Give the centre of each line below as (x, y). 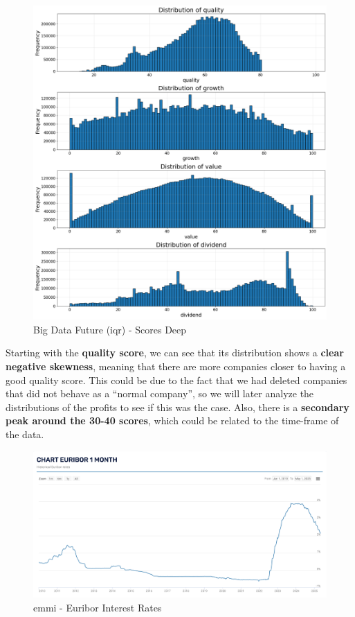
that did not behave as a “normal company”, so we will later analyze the (160, 393)
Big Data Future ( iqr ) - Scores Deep (110, 329)
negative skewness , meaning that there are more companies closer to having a (176, 366)
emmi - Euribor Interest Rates (98, 607)
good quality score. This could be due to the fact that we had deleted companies (176, 380)
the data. (25, 434)
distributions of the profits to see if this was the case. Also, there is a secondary (177, 407)
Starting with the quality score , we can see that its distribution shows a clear (175, 353)
